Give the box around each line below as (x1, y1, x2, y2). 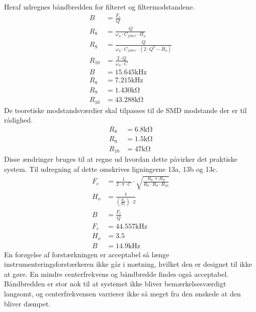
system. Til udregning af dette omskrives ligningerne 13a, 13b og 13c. (4, 163, 218, 174)
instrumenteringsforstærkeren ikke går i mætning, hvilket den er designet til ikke (4, 259, 252, 269)
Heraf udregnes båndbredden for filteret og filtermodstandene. (4, 2, 195, 12)
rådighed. (4, 115, 33, 125)
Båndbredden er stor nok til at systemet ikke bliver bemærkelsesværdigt (4, 278, 226, 289)
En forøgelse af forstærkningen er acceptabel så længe (4, 249, 169, 259)
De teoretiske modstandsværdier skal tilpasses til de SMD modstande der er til (4, 105, 247, 115)
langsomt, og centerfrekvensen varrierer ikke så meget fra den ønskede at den (4, 288, 241, 298)
